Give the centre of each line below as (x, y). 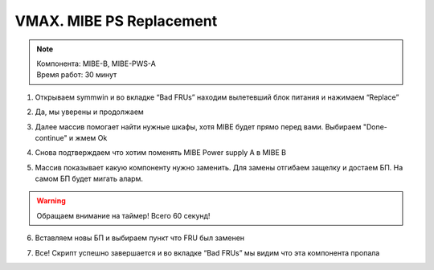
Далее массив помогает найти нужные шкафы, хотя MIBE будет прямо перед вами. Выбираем (198, 127)
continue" (51, 137)
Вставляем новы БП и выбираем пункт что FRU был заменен (140, 238)
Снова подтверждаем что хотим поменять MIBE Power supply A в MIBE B (161, 153)
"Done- (375, 127)
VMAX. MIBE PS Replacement (116, 21)
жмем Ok (91, 137)
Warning (51, 201)
